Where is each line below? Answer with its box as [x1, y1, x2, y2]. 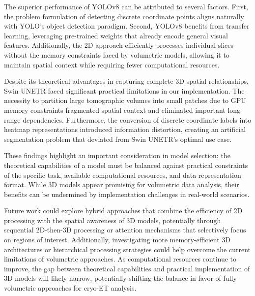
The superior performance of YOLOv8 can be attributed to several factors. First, [4, 1, 248, 11]
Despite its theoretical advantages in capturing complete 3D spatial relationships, [4, 76, 249, 86]
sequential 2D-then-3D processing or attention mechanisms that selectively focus [4, 225, 246, 235]
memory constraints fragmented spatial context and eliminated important [4, 104, 226, 115]
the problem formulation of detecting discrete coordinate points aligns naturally [4, 11, 244, 21]
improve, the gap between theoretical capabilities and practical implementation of [4, 263, 250, 273]
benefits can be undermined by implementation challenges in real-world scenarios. [4, 189, 250, 199]
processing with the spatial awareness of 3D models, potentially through [4, 215, 221, 225]
